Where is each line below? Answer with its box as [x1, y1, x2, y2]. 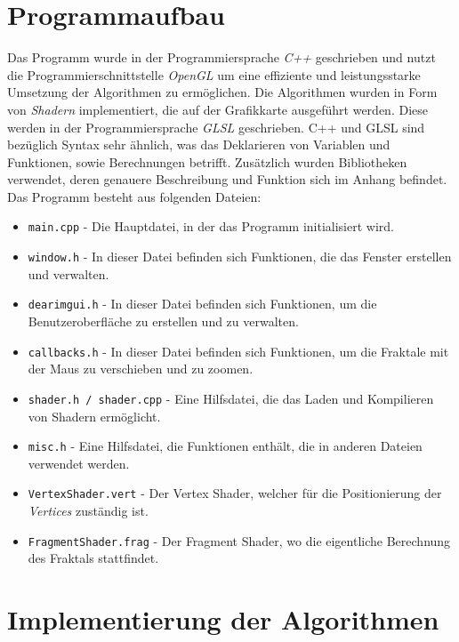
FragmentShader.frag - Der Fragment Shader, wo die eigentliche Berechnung [28, 531, 451, 550]
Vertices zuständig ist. [28, 502, 149, 520]
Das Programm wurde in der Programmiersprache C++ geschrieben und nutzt [7, 48, 436, 67]
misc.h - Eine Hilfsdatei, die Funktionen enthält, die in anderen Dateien [28, 437, 423, 455]
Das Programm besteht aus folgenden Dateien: [7, 187, 262, 205]
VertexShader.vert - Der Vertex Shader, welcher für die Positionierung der [28, 484, 442, 502]
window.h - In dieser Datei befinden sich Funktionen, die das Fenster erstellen [28, 247, 452, 266]
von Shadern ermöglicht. [28, 406, 161, 425]
